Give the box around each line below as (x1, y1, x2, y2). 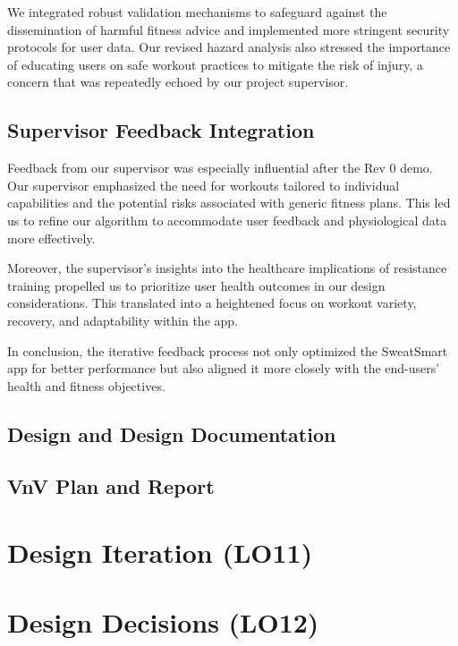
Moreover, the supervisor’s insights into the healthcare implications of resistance (7, 259, 447, 277)
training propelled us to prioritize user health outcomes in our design (7, 276, 386, 294)
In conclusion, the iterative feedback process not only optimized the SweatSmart (7, 341, 448, 360)
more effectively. (7, 228, 96, 247)
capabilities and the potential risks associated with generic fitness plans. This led (7, 193, 451, 212)
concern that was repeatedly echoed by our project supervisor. (7, 72, 349, 91)
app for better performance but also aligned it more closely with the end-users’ (7, 359, 440, 378)
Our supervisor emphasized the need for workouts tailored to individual (7, 175, 400, 194)
